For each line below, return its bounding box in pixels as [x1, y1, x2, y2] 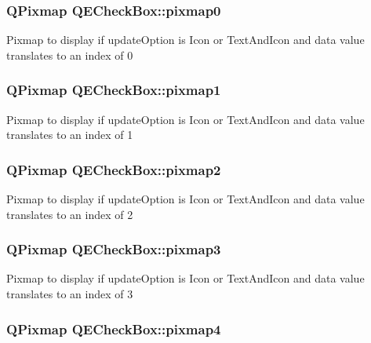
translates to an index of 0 [6, 46, 133, 63]
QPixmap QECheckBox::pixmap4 [6, 319, 221, 338]
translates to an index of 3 [6, 286, 133, 302]
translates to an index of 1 [6, 126, 133, 143]
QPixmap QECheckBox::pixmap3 [6, 239, 221, 259]
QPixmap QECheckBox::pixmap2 [6, 159, 221, 179]
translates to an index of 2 [6, 206, 133, 222]
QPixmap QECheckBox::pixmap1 [6, 80, 221, 100]
